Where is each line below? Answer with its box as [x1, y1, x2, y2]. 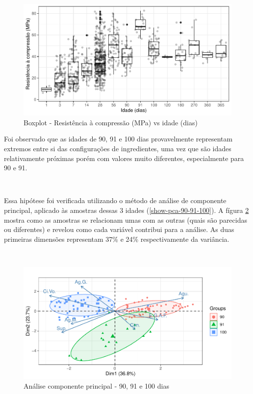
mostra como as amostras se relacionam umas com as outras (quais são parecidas [4, 214, 247, 225]
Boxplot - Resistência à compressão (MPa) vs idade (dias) [24, 117, 198, 127]
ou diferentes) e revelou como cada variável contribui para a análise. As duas [4, 224, 234, 234]
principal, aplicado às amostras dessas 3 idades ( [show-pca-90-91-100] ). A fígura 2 [4, 205, 249, 215]
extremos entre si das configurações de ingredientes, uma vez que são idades [4, 143, 231, 154]
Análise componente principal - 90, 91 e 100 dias [24, 380, 169, 391]
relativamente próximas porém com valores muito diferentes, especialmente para [4, 153, 244, 163]
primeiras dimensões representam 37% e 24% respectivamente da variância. [4, 233, 229, 244]
